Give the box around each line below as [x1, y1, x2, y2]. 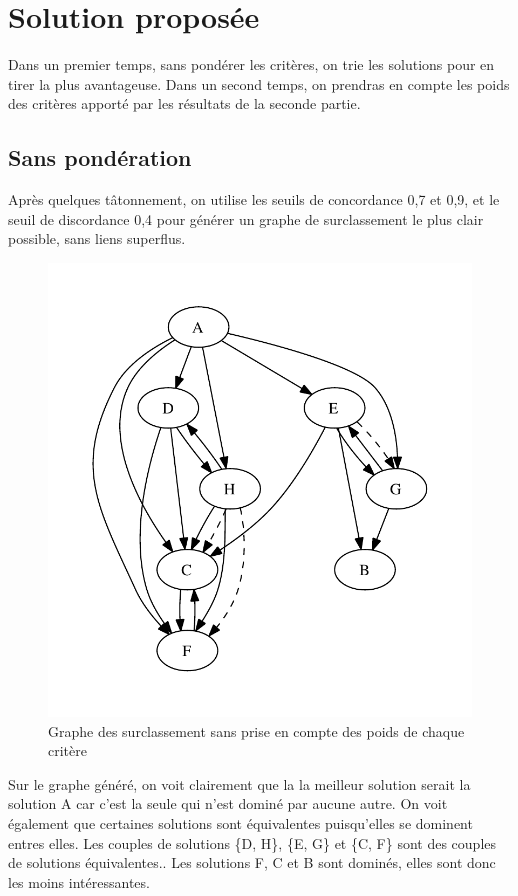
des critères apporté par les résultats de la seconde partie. [8, 93, 361, 114]
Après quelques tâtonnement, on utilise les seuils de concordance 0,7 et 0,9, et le [8, 189, 500, 210]
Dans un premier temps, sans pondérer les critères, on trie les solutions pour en [8, 54, 495, 75]
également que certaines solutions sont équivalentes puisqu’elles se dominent [8, 813, 473, 834]
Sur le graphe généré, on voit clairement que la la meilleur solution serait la [8, 773, 471, 794]
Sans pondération [8, 142, 192, 173]
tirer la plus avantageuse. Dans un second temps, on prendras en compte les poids [8, 73, 510, 94]
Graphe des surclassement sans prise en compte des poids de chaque [48, 720, 465, 741]
